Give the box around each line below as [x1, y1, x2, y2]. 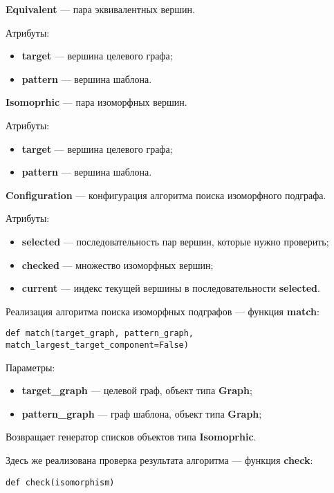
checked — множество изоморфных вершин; [21, 257, 214, 272]
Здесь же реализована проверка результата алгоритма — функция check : [6, 453, 313, 467]
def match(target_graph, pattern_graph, [6, 328, 194, 339]
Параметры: [6, 360, 55, 374]
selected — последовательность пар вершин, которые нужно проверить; [21, 234, 329, 248]
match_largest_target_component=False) [6, 339, 189, 350]
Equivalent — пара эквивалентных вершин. [6, 2, 195, 16]
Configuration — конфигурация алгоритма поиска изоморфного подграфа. [6, 187, 326, 202]
